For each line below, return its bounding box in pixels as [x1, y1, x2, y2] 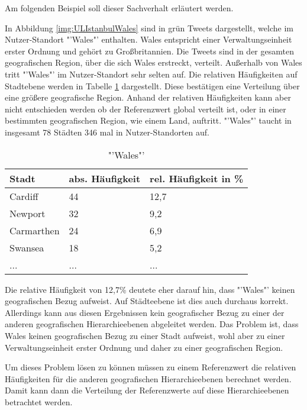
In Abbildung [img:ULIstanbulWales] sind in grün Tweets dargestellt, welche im [5, 21, 293, 34]
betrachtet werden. [5, 395, 73, 408]
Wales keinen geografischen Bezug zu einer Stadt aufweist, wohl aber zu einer [5, 329, 285, 341]
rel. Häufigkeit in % [150, 171, 244, 185]
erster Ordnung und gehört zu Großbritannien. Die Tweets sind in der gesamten [5, 44, 294, 57]
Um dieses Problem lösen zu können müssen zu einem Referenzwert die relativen [5, 361, 296, 373]
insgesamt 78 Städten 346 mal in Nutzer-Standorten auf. [5, 125, 209, 138]
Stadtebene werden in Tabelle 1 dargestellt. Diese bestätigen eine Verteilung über [5, 79, 300, 92]
